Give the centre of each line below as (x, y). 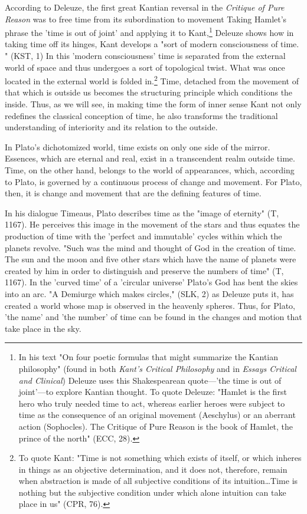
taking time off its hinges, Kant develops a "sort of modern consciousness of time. (152, 44)
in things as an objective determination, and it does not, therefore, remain (153, 469)
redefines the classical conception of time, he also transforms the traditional (141, 115)
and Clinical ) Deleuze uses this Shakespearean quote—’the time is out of (150, 380)
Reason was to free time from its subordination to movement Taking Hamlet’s (146, 19)
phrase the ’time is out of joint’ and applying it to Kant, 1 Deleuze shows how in (149, 32)
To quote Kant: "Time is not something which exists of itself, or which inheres (160, 458)
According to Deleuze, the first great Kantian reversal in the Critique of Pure (145, 7)
